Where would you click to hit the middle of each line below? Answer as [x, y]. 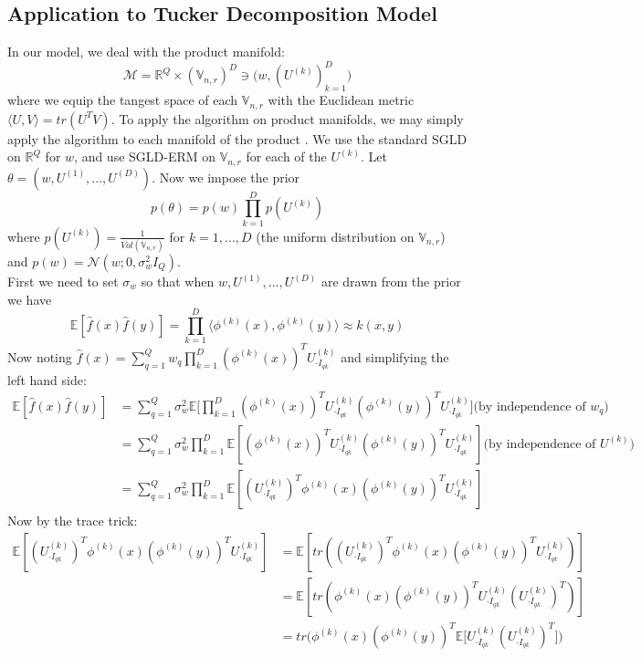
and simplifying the [395, 356]
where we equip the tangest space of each [123, 100]
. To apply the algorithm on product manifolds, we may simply [287, 118]
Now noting [40, 356]
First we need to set [63, 282]
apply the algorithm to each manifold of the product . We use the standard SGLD [237, 138]
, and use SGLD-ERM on [145, 156]
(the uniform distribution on [335, 236]
